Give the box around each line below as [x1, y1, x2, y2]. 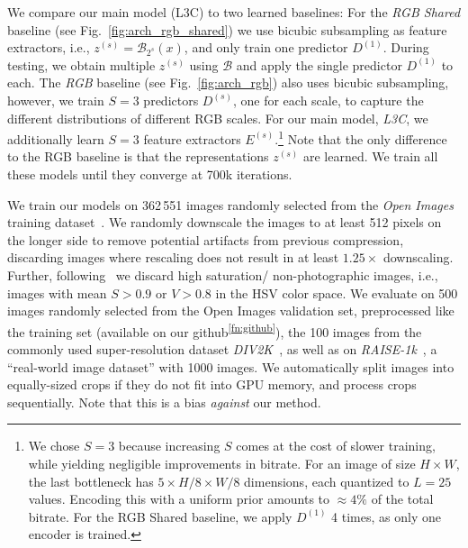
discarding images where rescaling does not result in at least [7, 248, 339, 267]
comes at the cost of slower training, [236, 436, 436, 455]
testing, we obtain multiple [7, 55, 156, 74]
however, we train [7, 90, 104, 109]
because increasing [118, 436, 220, 455]
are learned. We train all [302, 147, 438, 166]
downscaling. [382, 248, 454, 267]
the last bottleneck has [28, 471, 154, 490]
